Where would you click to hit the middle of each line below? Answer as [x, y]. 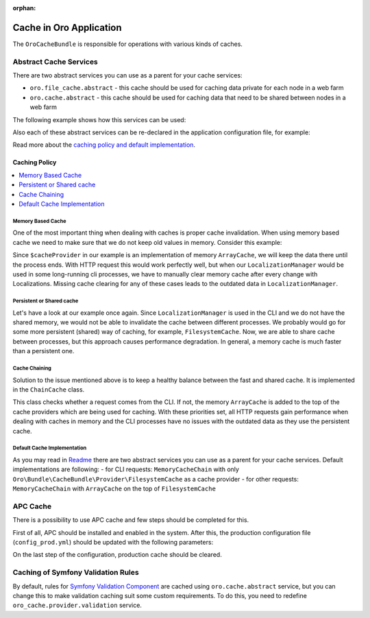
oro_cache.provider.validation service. [77, 605]
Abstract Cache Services [56, 62]
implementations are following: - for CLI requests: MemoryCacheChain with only [126, 469]
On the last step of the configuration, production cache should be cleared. [117, 555]
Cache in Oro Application [67, 27]
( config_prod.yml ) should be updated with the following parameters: [113, 543]
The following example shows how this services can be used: [99, 119]
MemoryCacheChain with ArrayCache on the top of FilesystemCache [114, 489]
